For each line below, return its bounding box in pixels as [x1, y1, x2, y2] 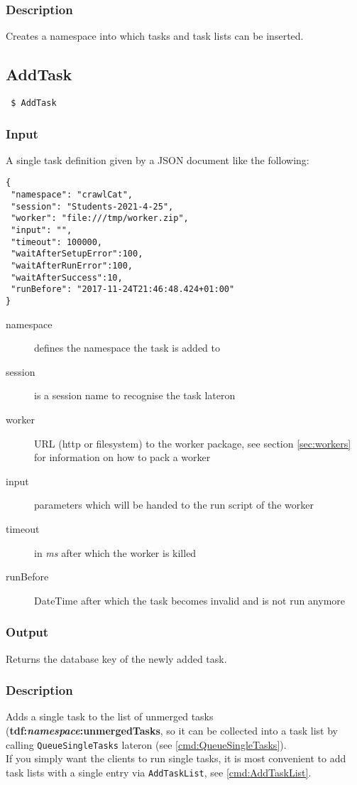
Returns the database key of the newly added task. [6, 651, 227, 666]
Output [6, 623, 49, 641]
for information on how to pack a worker [34, 450, 211, 465]
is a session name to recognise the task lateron [34, 388, 236, 403]
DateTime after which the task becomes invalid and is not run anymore [34, 592, 346, 607]
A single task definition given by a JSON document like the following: [6, 152, 309, 167]
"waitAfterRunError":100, [11, 261, 133, 271]
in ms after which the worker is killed [34, 545, 197, 560]
